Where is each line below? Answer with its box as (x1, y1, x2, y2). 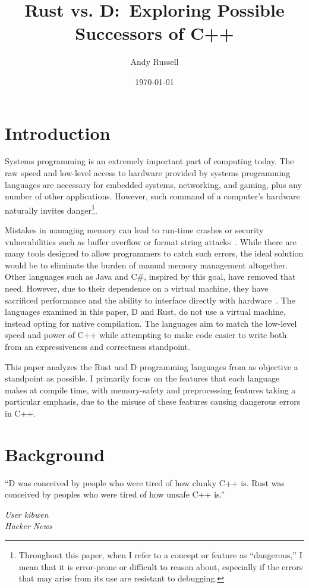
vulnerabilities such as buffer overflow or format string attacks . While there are (5, 235, 297, 248)
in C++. (5, 406, 36, 419)
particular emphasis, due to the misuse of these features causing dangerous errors (5, 395, 301, 408)
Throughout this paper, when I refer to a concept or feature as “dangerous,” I (18, 549, 302, 561)
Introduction (5, 120, 111, 145)
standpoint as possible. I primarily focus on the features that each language (5, 372, 280, 384)
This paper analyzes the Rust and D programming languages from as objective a (5, 360, 298, 373)
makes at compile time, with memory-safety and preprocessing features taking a (5, 383, 296, 396)
